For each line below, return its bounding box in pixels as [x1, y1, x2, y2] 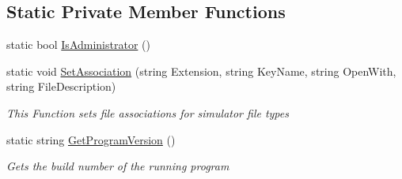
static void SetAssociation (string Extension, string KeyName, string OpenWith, [6, 62, 396, 79]
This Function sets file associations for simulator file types [6, 104, 289, 121]
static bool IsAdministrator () [6, 36, 150, 53]
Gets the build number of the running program [6, 158, 229, 174]
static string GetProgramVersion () [6, 131, 176, 147]
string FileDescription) [6, 78, 116, 95]
